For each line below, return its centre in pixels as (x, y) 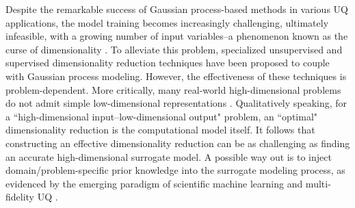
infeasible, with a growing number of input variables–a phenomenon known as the (177, 36)
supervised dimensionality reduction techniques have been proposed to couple (168, 63)
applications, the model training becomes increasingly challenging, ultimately (167, 22)
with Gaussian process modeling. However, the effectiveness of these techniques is (176, 76)
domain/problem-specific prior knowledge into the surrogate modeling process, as (175, 170)
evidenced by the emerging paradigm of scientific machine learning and (154, 183)
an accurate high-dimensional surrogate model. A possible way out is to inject (169, 156)
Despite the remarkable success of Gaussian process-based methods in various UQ (177, 9)
